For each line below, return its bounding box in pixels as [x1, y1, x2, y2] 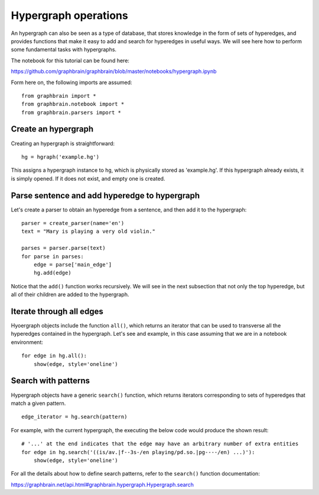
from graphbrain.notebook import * [21, 101, 125, 108]
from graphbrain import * [21, 92, 97, 99]
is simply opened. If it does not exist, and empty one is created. [11, 175, 165, 182]
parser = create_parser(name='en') [21, 220, 125, 227]
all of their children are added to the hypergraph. [11, 291, 129, 298]
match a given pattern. [11, 400, 66, 407]
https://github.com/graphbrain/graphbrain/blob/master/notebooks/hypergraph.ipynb [11, 68, 217, 75]
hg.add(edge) [33, 269, 71, 277]
